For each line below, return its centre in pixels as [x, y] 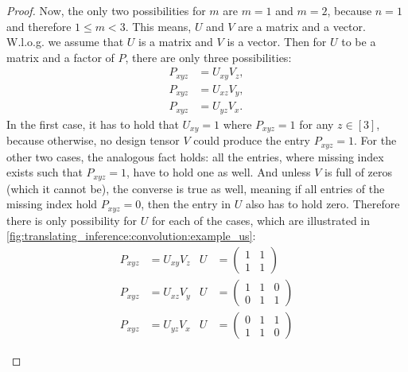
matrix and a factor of [60, 57]
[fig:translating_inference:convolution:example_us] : [131, 236]
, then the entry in [186, 204]
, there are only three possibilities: [208, 57]
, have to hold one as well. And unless [218, 172]
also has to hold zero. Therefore [323, 204]
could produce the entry [252, 140]
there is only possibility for [72, 220]
